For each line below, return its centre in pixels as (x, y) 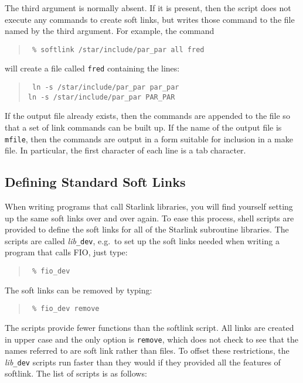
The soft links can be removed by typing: (79, 290)
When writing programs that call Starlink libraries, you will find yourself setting (149, 206)
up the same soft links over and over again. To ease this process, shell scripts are (149, 218)
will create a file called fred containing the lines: (92, 68)
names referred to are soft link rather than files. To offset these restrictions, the (147, 350)
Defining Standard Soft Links (95, 182)
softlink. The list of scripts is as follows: (76, 373)
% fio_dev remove (66, 309)
